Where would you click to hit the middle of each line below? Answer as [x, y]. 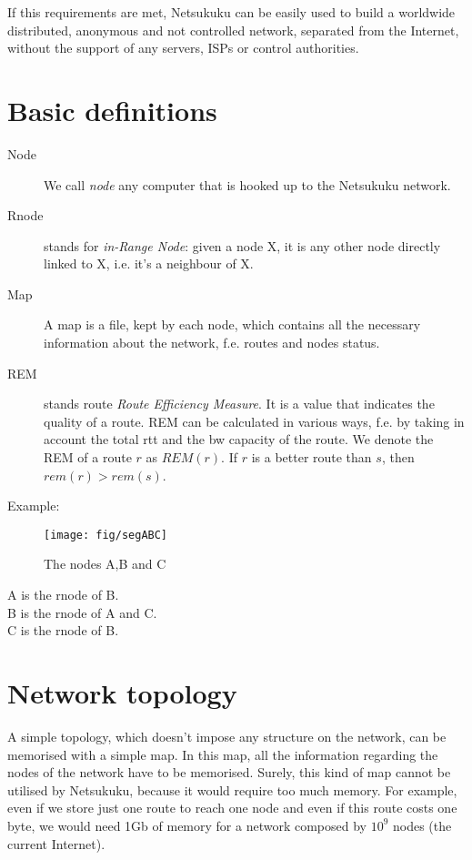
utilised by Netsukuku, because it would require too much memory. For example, [232, 789]
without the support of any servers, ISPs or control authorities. [183, 48]
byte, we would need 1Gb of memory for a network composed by [187, 825]
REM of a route [88, 457]
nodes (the [422, 825]
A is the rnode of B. [63, 595]
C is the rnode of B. [63, 630]
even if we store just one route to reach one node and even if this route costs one [232, 808]
